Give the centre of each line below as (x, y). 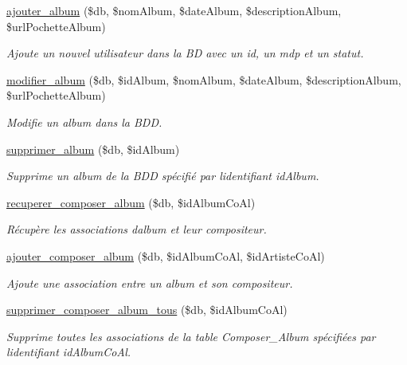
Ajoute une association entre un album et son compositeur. (150, 283)
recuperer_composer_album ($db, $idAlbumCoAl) (131, 202)
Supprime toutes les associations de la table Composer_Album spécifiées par (191, 336)
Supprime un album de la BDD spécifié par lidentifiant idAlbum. (163, 176)
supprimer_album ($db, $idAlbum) (93, 149)
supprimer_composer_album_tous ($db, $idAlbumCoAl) (147, 310)
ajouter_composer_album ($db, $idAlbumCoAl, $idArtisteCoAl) (166, 255)
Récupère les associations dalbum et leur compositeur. (137, 229)
